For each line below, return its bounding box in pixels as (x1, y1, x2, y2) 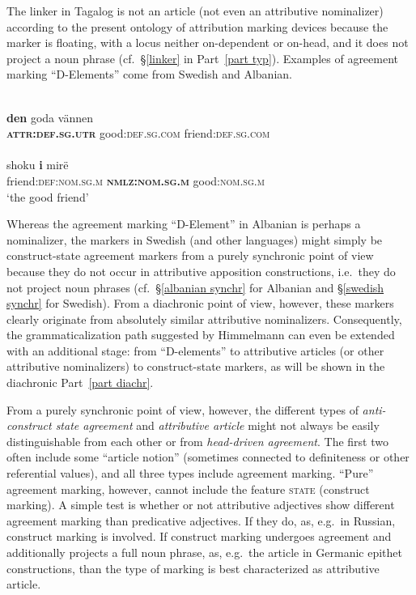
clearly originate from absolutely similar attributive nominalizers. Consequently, (6, 310, 402, 327)
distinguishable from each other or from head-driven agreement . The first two (6, 432, 388, 449)
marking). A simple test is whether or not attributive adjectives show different (6, 496, 395, 513)
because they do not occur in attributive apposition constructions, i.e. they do (6, 262, 396, 279)
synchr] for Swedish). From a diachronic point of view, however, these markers (6, 295, 394, 312)
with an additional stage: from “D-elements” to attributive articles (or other (6, 342, 384, 359)
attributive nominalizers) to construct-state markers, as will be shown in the (6, 358, 385, 375)
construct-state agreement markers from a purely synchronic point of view (6, 247, 374, 264)
